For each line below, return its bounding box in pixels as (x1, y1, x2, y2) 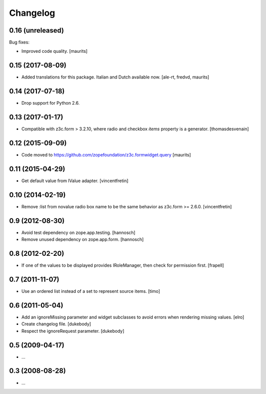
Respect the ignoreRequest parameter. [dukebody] (21, 328, 125, 334)
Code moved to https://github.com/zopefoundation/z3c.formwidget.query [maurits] (21, 152, 191, 158)
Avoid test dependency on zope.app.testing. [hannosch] (21, 230, 135, 236)
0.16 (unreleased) (9, 26, 64, 35)
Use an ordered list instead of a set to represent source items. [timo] (21, 288, 160, 294)
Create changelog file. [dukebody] (21, 321, 91, 327)
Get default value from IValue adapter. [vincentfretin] (21, 178, 129, 184)
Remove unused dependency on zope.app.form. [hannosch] (21, 236, 144, 242)
